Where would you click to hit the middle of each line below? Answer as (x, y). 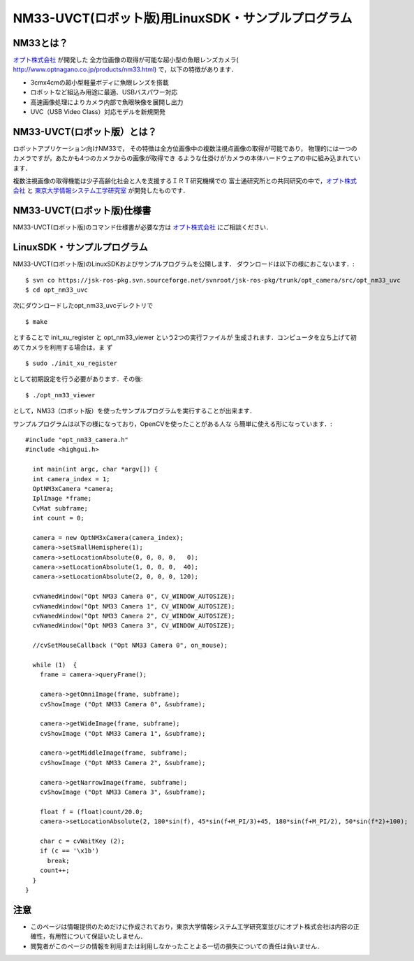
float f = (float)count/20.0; (91, 812)
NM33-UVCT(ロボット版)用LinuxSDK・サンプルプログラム (183, 18)
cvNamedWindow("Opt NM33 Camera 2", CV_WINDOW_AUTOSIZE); (134, 616)
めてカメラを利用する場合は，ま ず (63, 347)
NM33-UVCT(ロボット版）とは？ (85, 132)
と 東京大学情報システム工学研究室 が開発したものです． (108, 191)
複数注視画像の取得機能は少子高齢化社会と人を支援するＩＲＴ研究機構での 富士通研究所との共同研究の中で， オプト (179, 181)
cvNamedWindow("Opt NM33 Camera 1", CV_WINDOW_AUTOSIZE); (134, 606)
